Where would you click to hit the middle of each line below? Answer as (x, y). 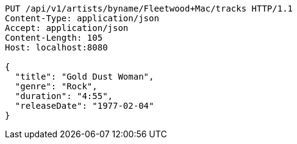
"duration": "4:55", (64, 96)
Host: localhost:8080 (56, 47)
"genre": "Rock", (56, 86)
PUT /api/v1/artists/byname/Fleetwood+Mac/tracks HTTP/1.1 (149, 9)
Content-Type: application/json (82, 18)
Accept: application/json (67, 28)
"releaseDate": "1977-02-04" (84, 106)
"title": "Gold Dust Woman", (84, 77)
